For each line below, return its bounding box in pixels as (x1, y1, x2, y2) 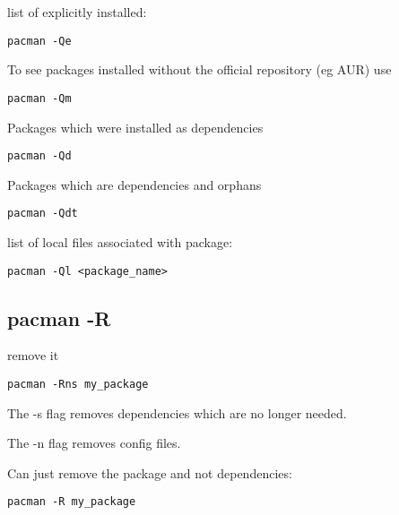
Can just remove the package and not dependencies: (7, 463, 292, 482)
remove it (7, 346, 59, 365)
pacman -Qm (7, 91, 72, 105)
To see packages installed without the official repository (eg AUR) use (7, 60, 392, 79)
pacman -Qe (7, 34, 72, 47)
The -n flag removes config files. (7, 433, 181, 452)
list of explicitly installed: (7, 3, 147, 21)
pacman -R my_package (7, 495, 136, 509)
